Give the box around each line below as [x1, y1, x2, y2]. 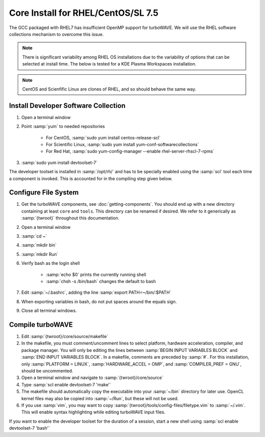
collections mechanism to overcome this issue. [9, 31, 104, 37]
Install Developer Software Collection [9, 101, 126, 110]
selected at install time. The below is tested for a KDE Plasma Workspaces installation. [22, 61, 196, 67]
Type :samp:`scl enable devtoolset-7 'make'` [21, 381, 111, 387]
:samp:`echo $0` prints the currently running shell [46, 271, 147, 278]
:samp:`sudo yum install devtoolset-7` [21, 159, 98, 165]
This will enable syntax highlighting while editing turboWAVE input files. [21, 409, 165, 415]
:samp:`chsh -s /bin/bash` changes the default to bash [46, 278, 156, 284]
